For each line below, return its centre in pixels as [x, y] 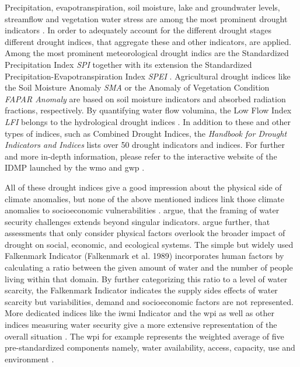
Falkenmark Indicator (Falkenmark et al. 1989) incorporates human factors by [144, 256]
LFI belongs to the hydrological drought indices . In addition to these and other [148, 121]
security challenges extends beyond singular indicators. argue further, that [137, 221]
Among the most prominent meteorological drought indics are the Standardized [147, 53]
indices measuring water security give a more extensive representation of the [141, 325]
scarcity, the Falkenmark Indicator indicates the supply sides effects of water [141, 290]
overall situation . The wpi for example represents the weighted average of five [144, 336]
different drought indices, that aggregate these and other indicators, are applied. [148, 41]
